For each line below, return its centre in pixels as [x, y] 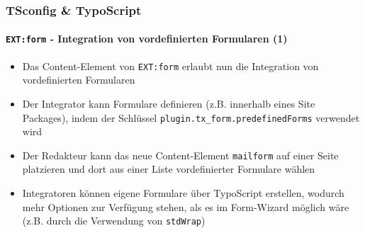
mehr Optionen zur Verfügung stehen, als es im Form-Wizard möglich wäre [186, 206]
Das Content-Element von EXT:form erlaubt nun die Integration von [170, 66]
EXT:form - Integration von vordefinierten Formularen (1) [147, 39]
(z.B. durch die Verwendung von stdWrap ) [114, 221]
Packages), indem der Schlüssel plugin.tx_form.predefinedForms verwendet [191, 117]
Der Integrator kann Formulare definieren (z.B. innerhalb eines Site [169, 103]
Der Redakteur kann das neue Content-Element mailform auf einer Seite [180, 155]
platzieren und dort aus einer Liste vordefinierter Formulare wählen [169, 169]
